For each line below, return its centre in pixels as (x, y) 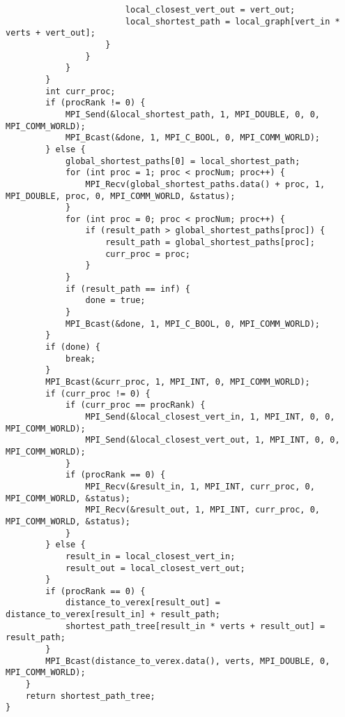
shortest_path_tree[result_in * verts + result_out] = (195, 626)
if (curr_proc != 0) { (98, 393)
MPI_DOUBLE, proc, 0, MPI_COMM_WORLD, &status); (121, 196)
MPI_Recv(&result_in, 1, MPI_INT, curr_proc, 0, (200, 486)
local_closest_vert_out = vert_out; (210, 10)
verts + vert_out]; (51, 33)
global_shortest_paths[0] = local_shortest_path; (183, 161)
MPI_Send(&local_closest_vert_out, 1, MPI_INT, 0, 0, (213, 440)
